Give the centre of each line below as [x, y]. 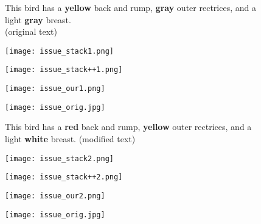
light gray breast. [38, 19]
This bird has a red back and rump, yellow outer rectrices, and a [128, 127]
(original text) [31, 31]
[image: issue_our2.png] [55, 196]
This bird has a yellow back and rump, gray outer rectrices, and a [130, 7]
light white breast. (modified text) [70, 139]
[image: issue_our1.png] [55, 89]
